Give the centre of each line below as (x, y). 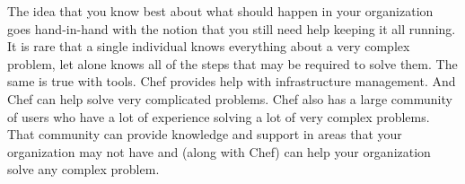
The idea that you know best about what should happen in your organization (220, 11)
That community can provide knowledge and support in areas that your (205, 134)
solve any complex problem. (83, 169)
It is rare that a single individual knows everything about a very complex (209, 46)
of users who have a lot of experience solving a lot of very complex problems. (219, 116)
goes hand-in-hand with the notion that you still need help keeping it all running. (232, 28)
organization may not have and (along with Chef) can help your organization (219, 151)
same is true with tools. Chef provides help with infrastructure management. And (232, 81)
